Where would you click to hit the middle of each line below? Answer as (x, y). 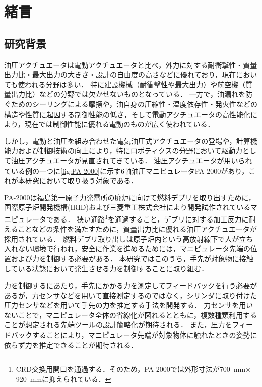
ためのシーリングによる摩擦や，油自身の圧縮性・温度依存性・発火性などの (134, 104)
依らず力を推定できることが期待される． (71, 344)
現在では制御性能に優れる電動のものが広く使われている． (119, 124)
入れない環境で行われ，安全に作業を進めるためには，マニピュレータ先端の (127, 248)
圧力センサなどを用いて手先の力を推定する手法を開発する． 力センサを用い (129, 305)
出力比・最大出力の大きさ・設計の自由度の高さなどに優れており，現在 (120, 74)
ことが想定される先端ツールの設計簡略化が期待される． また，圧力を (118, 325)
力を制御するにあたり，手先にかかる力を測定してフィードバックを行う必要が (131, 285)
